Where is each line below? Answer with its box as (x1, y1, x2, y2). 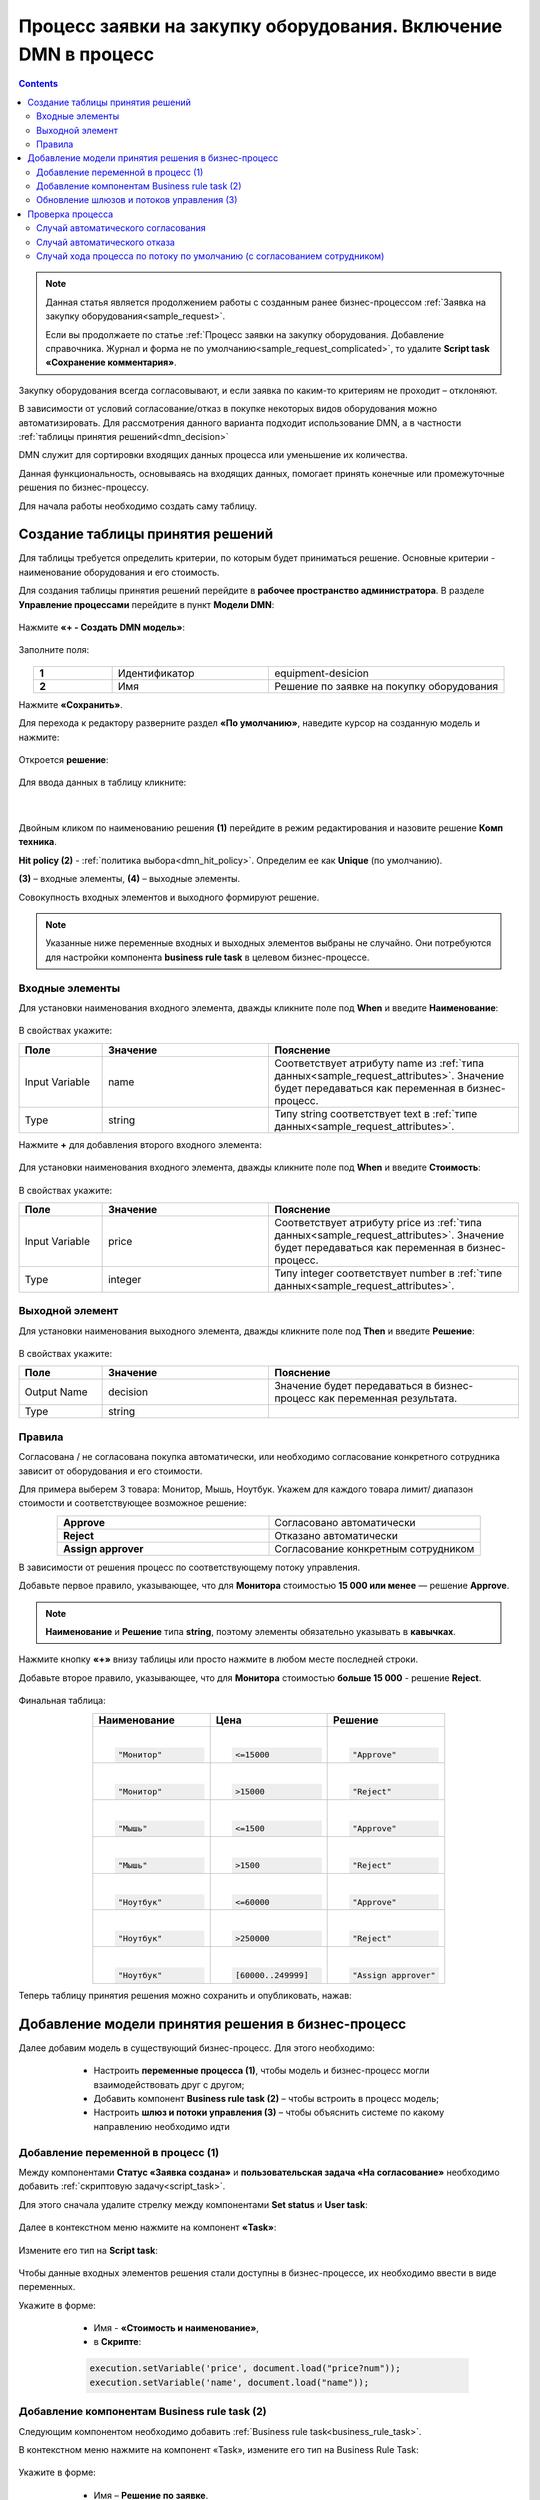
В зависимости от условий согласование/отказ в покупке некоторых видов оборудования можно (18, 403, 438, 415)
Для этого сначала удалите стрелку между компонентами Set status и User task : (18, 2198, 369, 2210)
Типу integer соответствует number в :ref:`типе (274, 1266, 502, 1280)
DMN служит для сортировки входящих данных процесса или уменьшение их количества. (18, 449, 409, 461)
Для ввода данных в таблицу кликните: (18, 776, 187, 789)
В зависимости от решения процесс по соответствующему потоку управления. (18, 1561, 361, 1573)
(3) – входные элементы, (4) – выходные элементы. (18, 873, 241, 885)
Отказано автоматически (274, 1528, 399, 1542)
